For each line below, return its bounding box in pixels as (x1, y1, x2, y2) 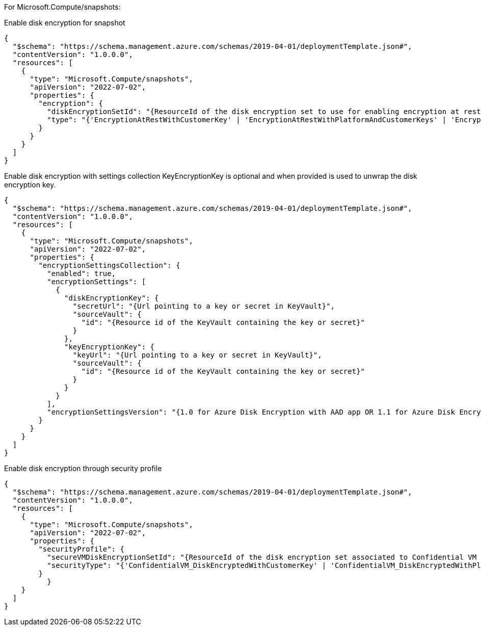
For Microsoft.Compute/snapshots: (4, 3, 121, 11)
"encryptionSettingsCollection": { (38, 261, 180, 269)
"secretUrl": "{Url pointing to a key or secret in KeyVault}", (72, 302, 335, 310)
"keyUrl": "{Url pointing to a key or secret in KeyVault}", (72, 351, 322, 359)
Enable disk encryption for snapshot (4, 18, 125, 27)
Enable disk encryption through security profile (4, 464, 162, 473)
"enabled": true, (47, 269, 116, 278)
